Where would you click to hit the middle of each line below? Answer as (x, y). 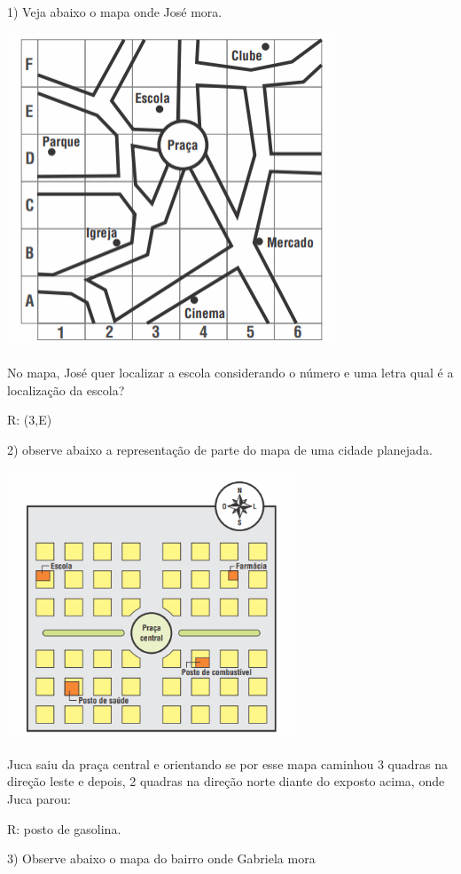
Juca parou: (39, 798)
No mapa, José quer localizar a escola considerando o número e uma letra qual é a (230, 373)
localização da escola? (66, 389)
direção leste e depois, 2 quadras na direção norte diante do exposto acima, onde (226, 781)
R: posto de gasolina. (64, 828)
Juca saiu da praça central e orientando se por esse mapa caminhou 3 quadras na (227, 763)
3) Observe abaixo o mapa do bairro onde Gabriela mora (161, 858)
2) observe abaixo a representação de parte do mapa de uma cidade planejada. (220, 449)
